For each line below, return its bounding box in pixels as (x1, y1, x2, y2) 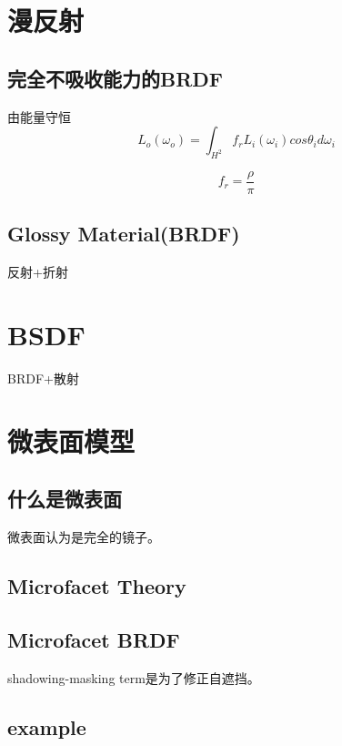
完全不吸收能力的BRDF (7, 64, 224, 92)
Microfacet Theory (7, 572, 186, 600)
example (7, 712, 86, 741)
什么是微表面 (7, 485, 122, 513)
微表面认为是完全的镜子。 (7, 527, 160, 547)
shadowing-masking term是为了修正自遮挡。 (7, 668, 260, 687)
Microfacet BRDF (7, 625, 180, 653)
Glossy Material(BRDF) (7, 220, 240, 248)
